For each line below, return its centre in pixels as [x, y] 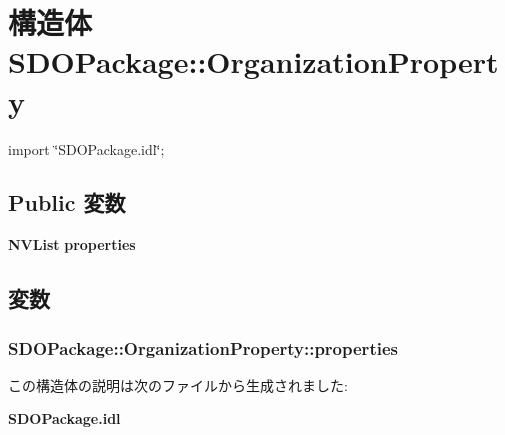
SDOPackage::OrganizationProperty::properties [203, 347]
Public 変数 [67, 202]
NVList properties [72, 244]
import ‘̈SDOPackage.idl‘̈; [86, 148]
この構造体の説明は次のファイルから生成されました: [178, 384]
